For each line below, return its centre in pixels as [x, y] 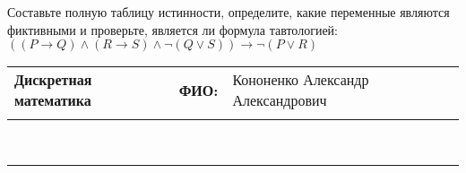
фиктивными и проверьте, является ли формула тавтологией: [173, 29]
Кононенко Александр [301, 80]
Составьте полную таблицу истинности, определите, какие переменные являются [229, 12]
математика [53, 100]
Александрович [280, 100]
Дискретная [53, 80]
